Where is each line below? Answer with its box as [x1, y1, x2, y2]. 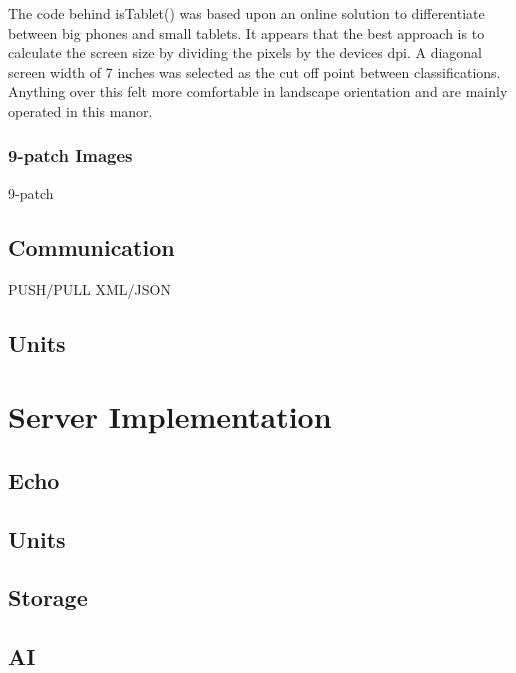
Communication [8, 231, 175, 262]
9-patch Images [8, 143, 133, 168]
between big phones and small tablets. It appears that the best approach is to [8, 22, 485, 43]
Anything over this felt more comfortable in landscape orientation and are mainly [8, 81, 508, 102]
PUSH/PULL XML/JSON [8, 278, 171, 299]
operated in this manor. [8, 100, 153, 121]
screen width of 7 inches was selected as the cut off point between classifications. [8, 61, 501, 82]
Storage [8, 582, 88, 613]
